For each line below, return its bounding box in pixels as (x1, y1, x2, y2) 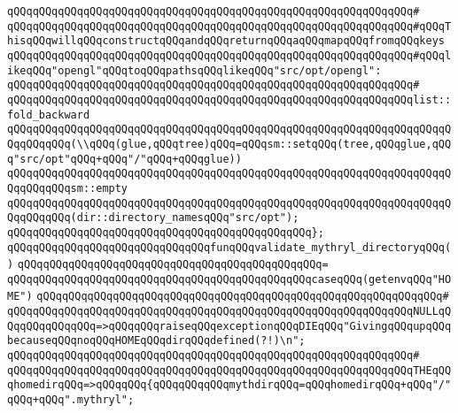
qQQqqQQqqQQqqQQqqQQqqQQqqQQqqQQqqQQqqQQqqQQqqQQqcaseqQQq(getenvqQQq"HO (7, 272, 452, 286)
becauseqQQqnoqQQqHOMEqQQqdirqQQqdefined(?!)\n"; (7, 334, 306, 348)
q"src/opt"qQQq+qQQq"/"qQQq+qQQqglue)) (7, 152, 242, 165)
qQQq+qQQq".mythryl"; (7, 394, 135, 407)
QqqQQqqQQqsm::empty (7, 181, 128, 195)
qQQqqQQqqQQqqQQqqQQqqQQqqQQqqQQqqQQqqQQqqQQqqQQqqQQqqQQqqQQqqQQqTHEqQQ (7, 363, 452, 377)
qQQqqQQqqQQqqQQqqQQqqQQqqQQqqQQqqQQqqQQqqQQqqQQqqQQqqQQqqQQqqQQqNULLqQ (7, 305, 452, 318)
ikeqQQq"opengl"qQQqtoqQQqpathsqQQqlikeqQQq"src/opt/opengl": (7, 64, 382, 77)
